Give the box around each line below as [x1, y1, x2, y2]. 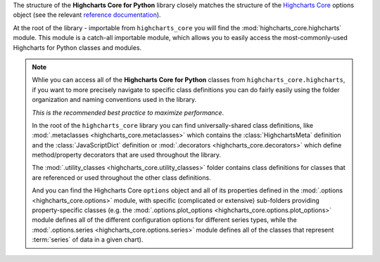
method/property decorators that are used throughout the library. [32, 151, 222, 159]
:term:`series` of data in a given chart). [32, 235, 144, 244]
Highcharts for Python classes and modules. [13, 43, 142, 52]
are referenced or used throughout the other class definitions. [32, 173, 211, 182]
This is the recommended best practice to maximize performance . [32, 108, 224, 117]
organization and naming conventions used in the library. [32, 96, 197, 104]
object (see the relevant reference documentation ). [13, 11, 161, 19]
